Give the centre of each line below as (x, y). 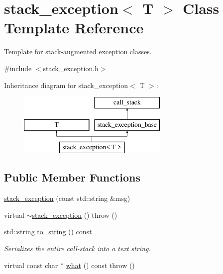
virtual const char (31, 265)
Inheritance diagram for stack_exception (66, 85)
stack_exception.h (71, 68)
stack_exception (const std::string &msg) (67, 198)
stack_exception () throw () (75, 215)
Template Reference (74, 28)
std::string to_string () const (48, 231)
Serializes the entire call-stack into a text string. (77, 248)
